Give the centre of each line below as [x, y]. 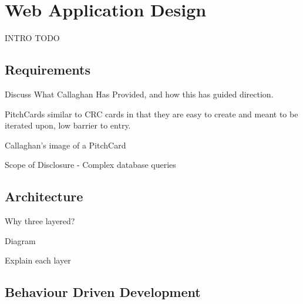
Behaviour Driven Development [103, 292]
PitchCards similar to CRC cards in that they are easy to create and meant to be [151, 114]
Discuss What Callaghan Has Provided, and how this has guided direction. [139, 94]
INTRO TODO [32, 38]
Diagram [20, 240]
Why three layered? [40, 221]
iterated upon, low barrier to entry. [68, 125]
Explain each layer [38, 260]
